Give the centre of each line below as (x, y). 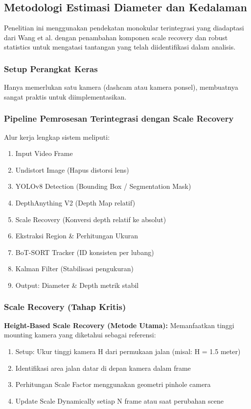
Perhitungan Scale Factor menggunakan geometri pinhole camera (113, 384)
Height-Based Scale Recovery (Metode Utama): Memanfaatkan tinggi (119, 325)
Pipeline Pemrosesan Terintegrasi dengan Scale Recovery (119, 118)
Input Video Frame (44, 153)
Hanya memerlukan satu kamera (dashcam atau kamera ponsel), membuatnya (121, 87)
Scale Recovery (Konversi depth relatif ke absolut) (91, 219)
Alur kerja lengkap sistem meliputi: (57, 137)
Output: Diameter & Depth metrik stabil (77, 285)
